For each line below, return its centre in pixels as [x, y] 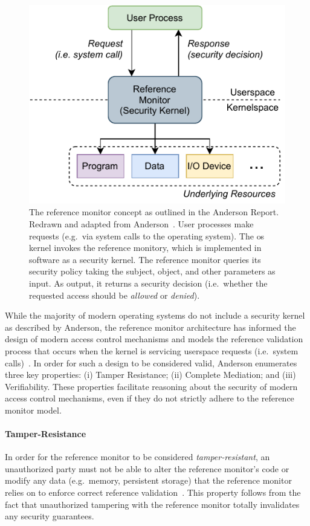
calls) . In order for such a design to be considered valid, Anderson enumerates [151, 362]
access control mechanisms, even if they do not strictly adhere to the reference [150, 398]
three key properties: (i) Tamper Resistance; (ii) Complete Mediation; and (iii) [150, 375]
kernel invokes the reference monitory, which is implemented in [145, 248]
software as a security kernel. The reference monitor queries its [145, 259]
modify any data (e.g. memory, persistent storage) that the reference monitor [148, 480]
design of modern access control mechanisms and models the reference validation [154, 339]
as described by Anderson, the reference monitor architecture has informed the [150, 327]
